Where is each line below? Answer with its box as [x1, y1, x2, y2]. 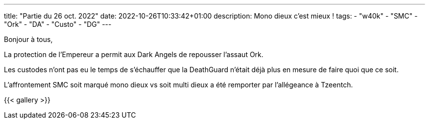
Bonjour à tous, [4, 35, 53, 43]
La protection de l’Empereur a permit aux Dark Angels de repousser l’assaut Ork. [4, 50, 263, 59]
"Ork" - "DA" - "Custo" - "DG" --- [4, 20, 112, 28]
